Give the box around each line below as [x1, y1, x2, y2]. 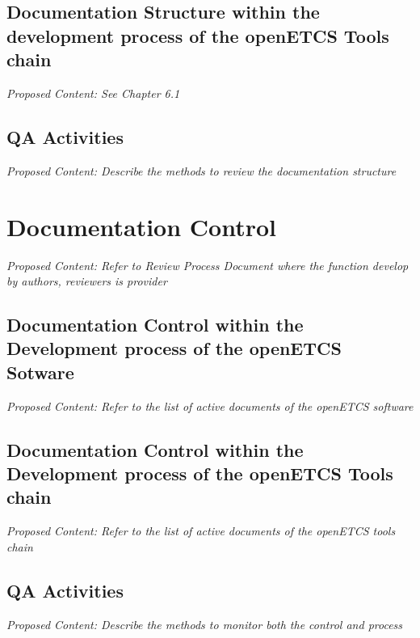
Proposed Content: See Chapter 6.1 [6, 84, 180, 101]
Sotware [6, 359, 74, 384]
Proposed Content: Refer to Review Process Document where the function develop [6, 256, 409, 273]
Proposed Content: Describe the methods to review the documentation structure [6, 162, 397, 179]
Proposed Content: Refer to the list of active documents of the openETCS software [6, 397, 414, 414]
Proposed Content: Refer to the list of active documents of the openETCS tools [6, 522, 396, 539]
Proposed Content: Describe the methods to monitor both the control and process [6, 615, 403, 632]
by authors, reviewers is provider [6, 273, 167, 289]
